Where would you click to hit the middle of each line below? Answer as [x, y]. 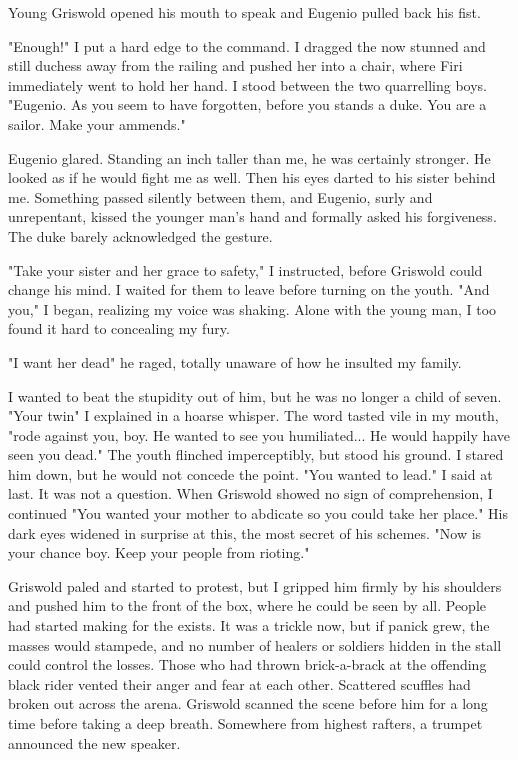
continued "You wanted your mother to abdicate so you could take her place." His [258, 513]
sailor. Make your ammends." [97, 123]
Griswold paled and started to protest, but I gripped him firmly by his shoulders [255, 585]
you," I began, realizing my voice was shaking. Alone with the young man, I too [252, 308]
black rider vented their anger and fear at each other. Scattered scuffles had [239, 683]
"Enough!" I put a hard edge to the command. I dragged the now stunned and [247, 45]
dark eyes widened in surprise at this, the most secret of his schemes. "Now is [245, 532]
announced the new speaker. [94, 742]
